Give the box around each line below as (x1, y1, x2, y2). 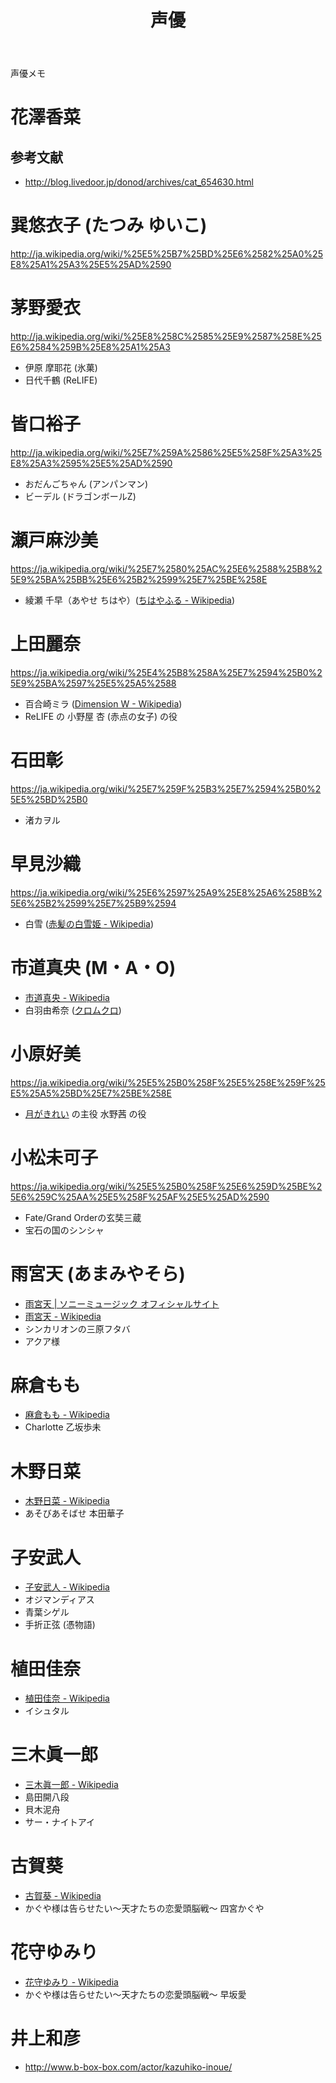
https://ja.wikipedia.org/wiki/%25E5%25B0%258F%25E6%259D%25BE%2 (10, 1180, 323, 1192)
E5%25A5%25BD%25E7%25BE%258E (10, 1087, 172, 1099)
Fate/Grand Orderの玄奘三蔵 (24, 1211, 142, 1223)
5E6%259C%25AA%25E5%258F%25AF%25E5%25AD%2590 (10, 1191, 270, 1203)
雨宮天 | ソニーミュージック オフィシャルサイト (24, 1297, 220, 1310)
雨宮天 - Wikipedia (24, 1310, 102, 1322)
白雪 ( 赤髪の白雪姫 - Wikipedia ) (24, 917, 155, 930)
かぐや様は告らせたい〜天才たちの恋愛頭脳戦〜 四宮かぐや (24, 1902, 265, 1915)
